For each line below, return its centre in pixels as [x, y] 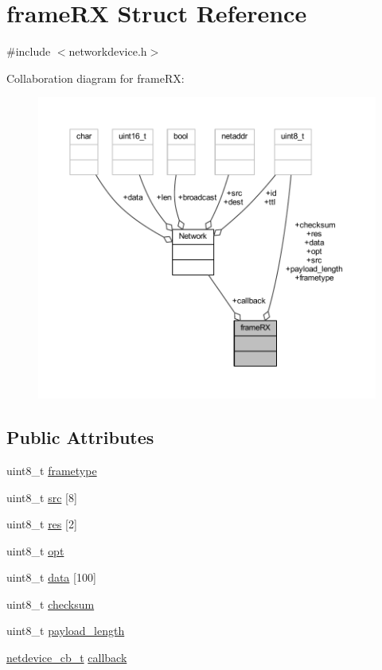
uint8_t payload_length [66, 631]
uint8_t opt [35, 550]
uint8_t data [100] [51, 577]
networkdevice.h [108, 51]
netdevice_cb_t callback [67, 658]
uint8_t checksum [51, 604]
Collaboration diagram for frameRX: [95, 78]
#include [29, 51]
